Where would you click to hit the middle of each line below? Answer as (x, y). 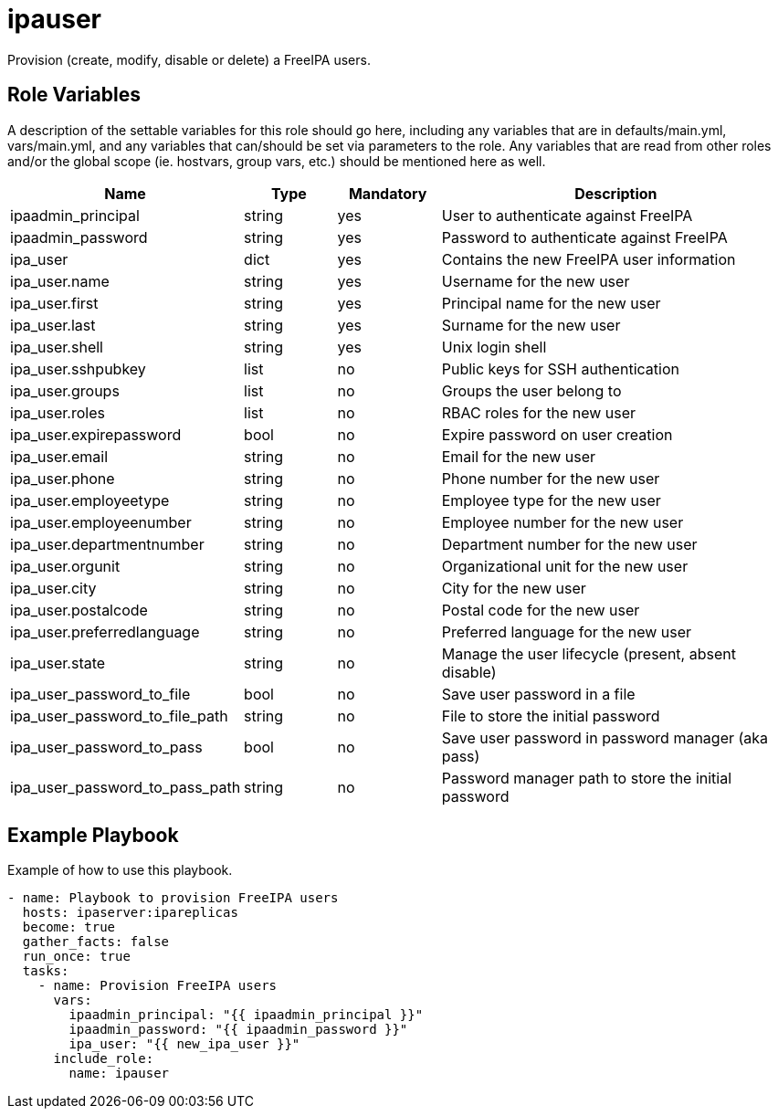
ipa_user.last (53, 325)
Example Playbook (93, 836)
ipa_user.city (53, 588)
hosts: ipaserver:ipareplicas (130, 913)
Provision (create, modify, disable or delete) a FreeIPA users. (189, 59)
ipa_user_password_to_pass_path (126, 787)
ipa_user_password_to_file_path (119, 716)
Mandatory (388, 193)
